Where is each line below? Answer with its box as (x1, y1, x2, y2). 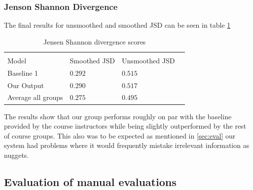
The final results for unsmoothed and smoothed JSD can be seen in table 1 (4, 20, 231, 30)
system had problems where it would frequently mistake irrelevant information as (4, 140, 250, 150)
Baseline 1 (7, 67, 38, 78)
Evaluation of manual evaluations (4, 174, 177, 189)
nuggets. (4, 149, 29, 160)
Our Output (7, 80, 44, 90)
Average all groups (7, 92, 63, 102)
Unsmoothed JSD (121, 55, 175, 65)
